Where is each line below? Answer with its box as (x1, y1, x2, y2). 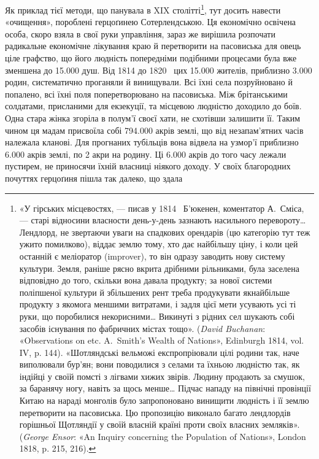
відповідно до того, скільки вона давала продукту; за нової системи (19, 274, 272, 287)
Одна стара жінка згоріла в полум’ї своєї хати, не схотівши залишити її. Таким (5, 112, 301, 124)
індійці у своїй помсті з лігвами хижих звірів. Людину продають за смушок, (19, 369, 305, 382)
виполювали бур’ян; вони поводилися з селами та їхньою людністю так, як (19, 358, 300, 371)
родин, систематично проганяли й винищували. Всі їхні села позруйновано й (5, 75, 293, 88)
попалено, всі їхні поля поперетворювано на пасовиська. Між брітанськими (5, 87, 288, 100)
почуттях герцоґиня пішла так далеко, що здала (5, 171, 183, 184)
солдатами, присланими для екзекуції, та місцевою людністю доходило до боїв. (5, 99, 302, 112)
